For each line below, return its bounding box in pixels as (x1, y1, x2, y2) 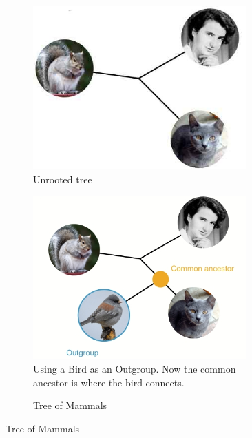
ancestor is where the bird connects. (33, 375, 185, 389)
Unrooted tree (33, 171, 92, 186)
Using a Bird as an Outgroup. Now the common (33, 362, 236, 376)
